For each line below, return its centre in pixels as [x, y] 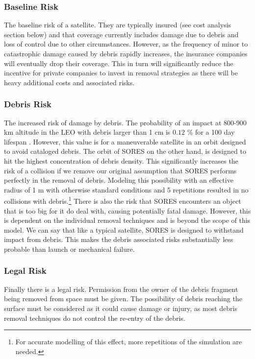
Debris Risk [28, 104]
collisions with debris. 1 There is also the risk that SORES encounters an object [123, 200]
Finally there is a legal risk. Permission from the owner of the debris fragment [121, 289]
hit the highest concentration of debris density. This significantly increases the [121, 160]
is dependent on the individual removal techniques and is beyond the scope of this [127, 220]
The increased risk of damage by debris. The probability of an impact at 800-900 [125, 122]
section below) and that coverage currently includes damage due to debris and [121, 34]
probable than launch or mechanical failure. [69, 249]
